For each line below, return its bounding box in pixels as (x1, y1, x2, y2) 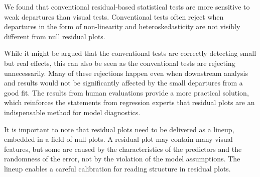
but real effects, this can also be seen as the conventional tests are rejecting (4, 57, 235, 68)
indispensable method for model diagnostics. (4, 107, 141, 117)
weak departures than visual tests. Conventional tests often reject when (4, 11, 224, 22)
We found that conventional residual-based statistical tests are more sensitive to (4, 2, 250, 12)
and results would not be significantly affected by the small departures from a (4, 77, 243, 88)
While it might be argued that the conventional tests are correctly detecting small (4, 48, 256, 58)
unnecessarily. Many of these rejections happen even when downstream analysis (4, 67, 248, 78)
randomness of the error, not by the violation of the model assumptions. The (4, 153, 240, 164)
